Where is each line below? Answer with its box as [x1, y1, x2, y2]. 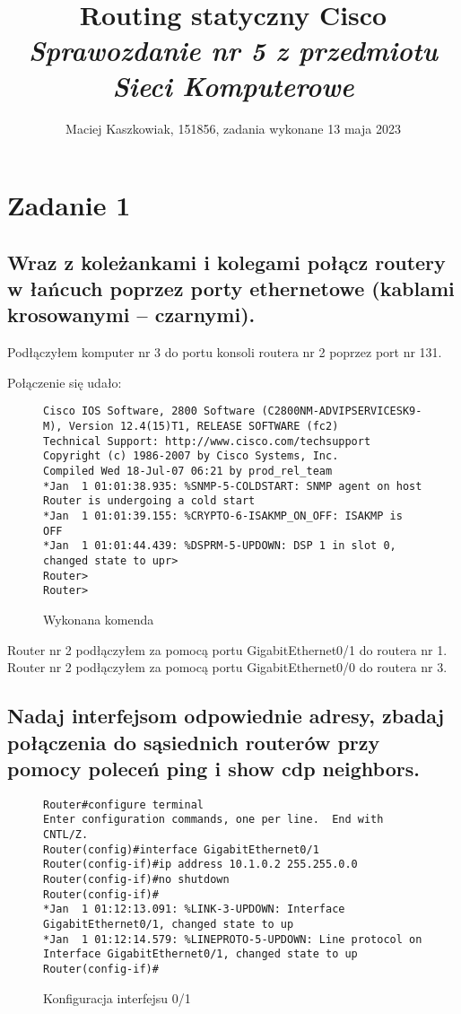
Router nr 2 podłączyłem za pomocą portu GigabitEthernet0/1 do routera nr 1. [7, 640, 448, 659]
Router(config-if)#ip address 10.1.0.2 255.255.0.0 [43, 858, 358, 871]
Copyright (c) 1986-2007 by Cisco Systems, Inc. [43, 450, 339, 463]
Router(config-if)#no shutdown [43, 873, 230, 887]
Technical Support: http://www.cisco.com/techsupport [43, 434, 371, 448]
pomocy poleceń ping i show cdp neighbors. [7, 754, 420, 782]
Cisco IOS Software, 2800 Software [43, 405, 256, 418]
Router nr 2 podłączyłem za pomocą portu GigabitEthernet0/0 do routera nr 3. [7, 658, 448, 677]
